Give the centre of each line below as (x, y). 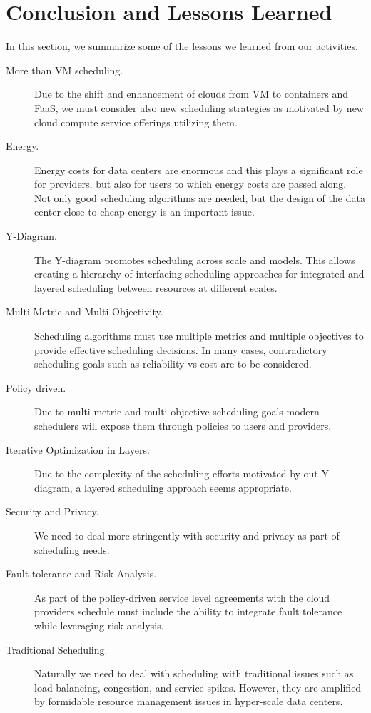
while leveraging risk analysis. (99, 625)
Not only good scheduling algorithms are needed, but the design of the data (200, 197)
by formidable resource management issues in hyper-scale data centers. (189, 701)
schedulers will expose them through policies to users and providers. (183, 425)
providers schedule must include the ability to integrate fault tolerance (188, 611)
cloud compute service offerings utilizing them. (136, 122)
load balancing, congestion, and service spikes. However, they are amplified (198, 687)
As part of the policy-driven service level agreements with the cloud (182, 597)
